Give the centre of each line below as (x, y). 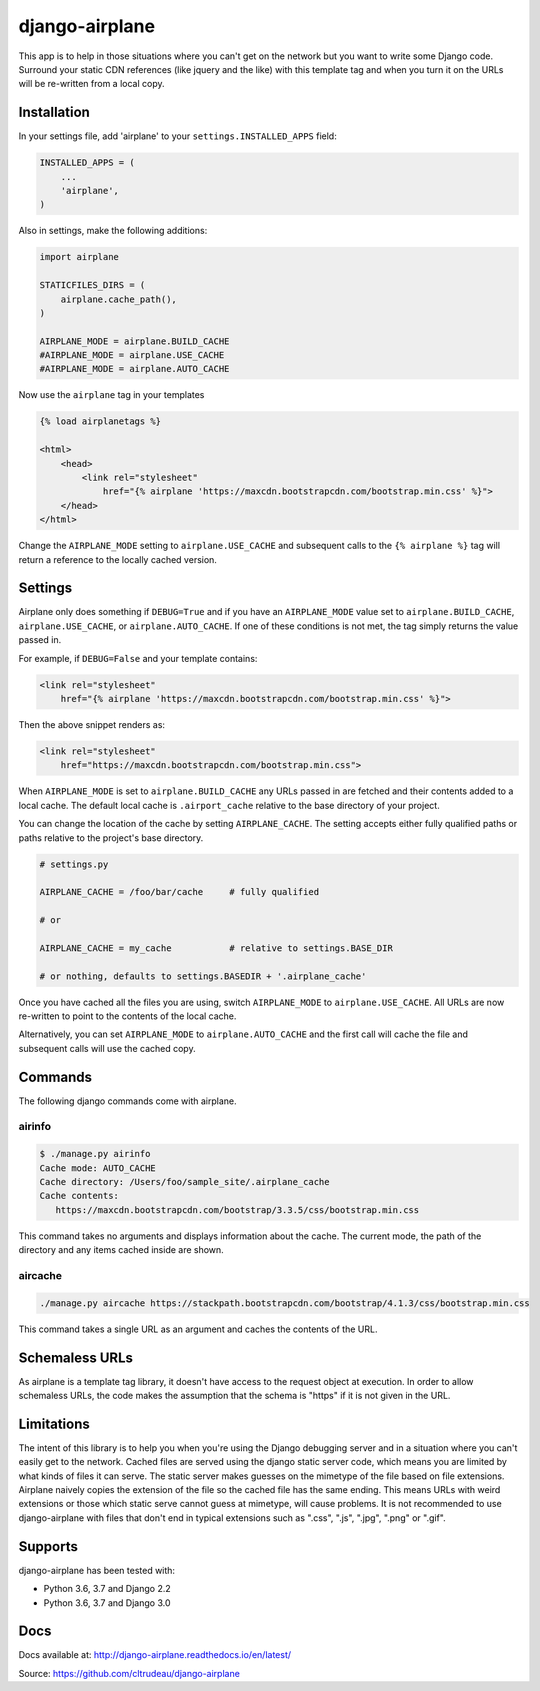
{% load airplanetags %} (100, 421)
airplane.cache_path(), (118, 299)
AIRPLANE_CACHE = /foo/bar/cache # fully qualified (179, 892)
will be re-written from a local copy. (91, 84)
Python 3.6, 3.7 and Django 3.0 (107, 1602)
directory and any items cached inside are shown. (121, 1250)
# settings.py (74, 864)
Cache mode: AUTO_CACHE (98, 1168)
